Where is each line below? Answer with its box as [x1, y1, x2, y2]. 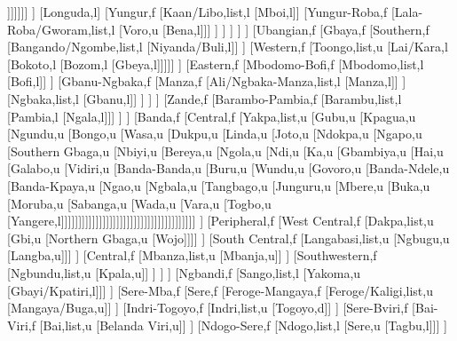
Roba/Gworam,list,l [7, 20, 115, 38]
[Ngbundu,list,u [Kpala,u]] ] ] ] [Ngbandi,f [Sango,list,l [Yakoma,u [7, 263, 361, 282]
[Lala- [390, 3, 423, 20]
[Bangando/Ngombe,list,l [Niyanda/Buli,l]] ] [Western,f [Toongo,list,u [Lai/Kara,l [7, 37, 448, 56]
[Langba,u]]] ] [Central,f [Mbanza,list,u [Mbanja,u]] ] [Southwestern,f [7, 246, 377, 265]
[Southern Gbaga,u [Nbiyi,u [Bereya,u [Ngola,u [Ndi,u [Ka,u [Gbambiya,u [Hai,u [7, 141, 444, 160]
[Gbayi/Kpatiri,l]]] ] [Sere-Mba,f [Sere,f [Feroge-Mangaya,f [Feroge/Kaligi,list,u [7, 281, 433, 299]
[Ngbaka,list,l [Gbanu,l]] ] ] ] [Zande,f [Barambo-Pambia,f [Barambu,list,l [7, 89, 402, 107]
